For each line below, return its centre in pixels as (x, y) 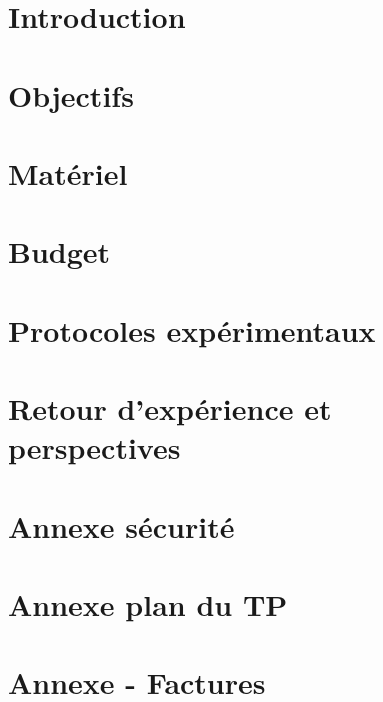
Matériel (68, 172)
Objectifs (71, 94)
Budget (59, 251)
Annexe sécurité (121, 525)
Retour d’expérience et (170, 408)
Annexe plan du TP (148, 604)
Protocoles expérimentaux (192, 329)
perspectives (94, 447)
